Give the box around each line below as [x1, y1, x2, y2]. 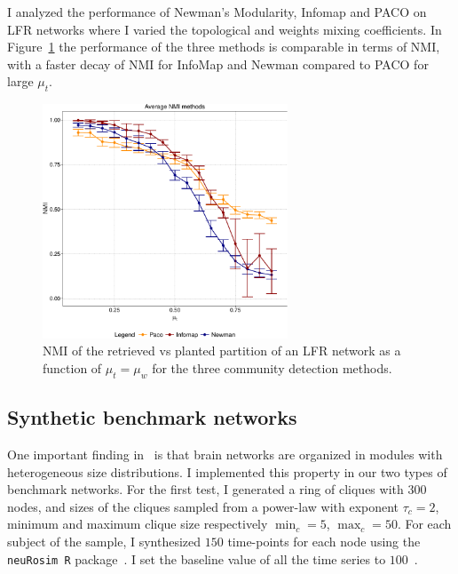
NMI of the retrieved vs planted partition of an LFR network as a [43, 341, 401, 360]
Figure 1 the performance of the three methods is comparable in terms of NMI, [7, 37, 440, 56]
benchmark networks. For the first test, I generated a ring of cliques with [7, 480, 404, 498]
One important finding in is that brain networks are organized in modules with [7, 445, 443, 464]
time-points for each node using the [227, 532, 421, 551]
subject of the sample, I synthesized [7, 532, 201, 551]
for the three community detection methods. [152, 359, 392, 378]
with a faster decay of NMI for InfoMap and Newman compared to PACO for [7, 54, 429, 73]
